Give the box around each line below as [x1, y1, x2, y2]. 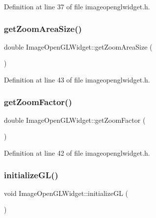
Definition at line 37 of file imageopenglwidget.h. [4, 1, 150, 11]
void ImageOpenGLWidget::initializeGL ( [4, 188, 129, 198]
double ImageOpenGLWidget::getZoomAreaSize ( [4, 41, 153, 52]
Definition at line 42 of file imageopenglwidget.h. [4, 148, 150, 158]
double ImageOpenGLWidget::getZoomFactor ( [4, 114, 146, 125]
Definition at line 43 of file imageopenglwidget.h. [4, 75, 150, 84]
